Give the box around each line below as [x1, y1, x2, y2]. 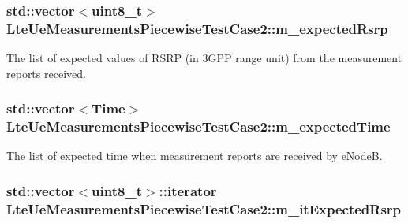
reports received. [6, 65, 86, 81]
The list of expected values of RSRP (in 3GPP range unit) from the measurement [6, 50, 402, 66]
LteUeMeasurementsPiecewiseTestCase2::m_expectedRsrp [6, 18, 388, 38]
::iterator [159, 180, 217, 200]
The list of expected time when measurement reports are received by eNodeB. [6, 147, 383, 164]
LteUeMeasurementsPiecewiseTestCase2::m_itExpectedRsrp [6, 199, 402, 218]
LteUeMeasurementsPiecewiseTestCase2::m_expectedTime [6, 117, 391, 136]
